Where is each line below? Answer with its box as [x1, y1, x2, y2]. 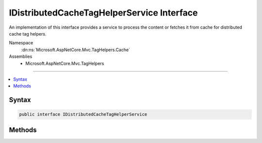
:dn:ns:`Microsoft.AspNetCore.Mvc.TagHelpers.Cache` [21, 47, 131, 53]
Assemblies [9, 54, 33, 59]
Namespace [9, 40, 33, 46]
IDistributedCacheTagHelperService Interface [9, 7, 198, 18]
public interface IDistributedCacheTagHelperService [19, 112, 147, 117]
